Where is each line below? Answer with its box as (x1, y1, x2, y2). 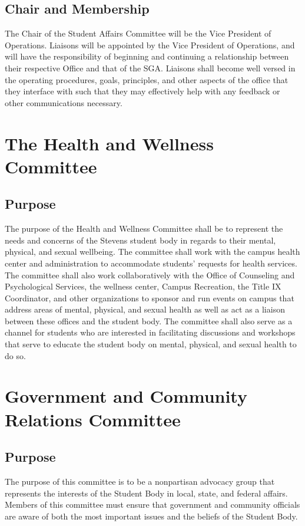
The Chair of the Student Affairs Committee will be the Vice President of (5, 27, 271, 40)
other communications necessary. (5, 96, 122, 109)
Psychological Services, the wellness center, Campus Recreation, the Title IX (5, 280, 281, 292)
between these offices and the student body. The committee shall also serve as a (5, 314, 293, 327)
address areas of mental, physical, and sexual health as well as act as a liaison (5, 303, 285, 315)
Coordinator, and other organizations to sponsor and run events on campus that (5, 291, 294, 304)
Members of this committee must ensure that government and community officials (5, 498, 300, 511)
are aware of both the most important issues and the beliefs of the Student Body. (5, 509, 298, 522)
